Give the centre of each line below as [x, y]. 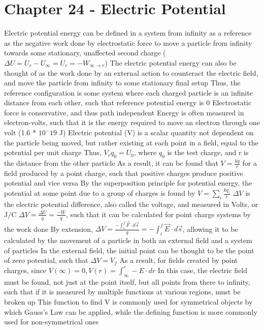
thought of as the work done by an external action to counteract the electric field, [131, 72]
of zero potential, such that [46, 260]
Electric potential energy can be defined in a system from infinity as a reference [128, 33]
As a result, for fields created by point [179, 260]
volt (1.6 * [20, 132]
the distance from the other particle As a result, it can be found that [111, 163]
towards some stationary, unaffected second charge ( [85, 53]
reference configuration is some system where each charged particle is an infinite [128, 92]
